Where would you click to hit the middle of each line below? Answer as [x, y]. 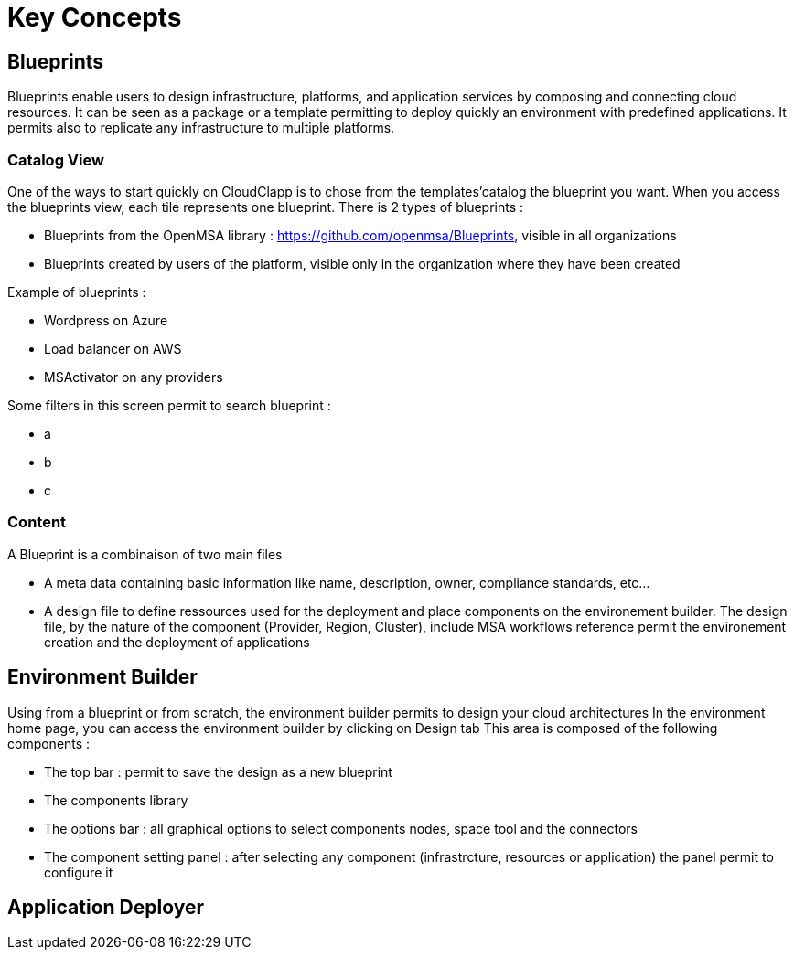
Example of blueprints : [77, 292]
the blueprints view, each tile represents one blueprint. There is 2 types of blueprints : [266, 207]
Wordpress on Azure [106, 320]
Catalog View [56, 159]
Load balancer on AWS [113, 348]
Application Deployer [106, 907]
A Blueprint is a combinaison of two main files [145, 554]
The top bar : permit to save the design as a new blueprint [218, 771]
